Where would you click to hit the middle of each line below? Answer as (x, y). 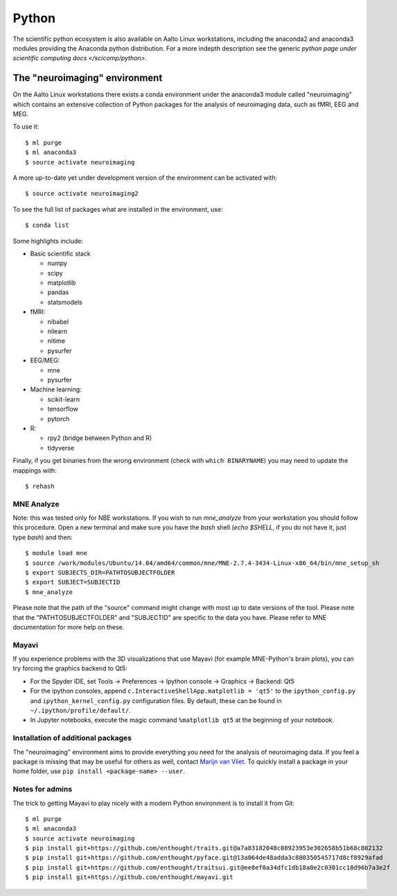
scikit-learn (63, 399)
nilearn (57, 331)
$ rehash (40, 486)
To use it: (26, 127)
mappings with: (35, 470)
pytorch (59, 419)
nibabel (58, 321)
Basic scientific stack (61, 253)
